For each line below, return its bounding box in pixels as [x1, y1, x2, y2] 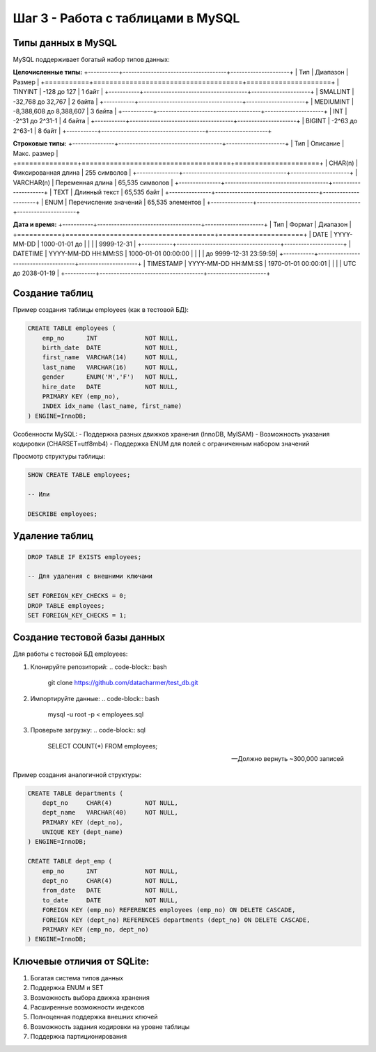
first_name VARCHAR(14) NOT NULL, [42, 354, 179, 361]
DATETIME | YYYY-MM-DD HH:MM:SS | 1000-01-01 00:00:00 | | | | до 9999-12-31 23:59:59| [13, 249, 278, 258]
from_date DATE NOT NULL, [42, 886, 179, 895]
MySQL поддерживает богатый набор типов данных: [13, 56, 170, 64]
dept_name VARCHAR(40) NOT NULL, [42, 808, 179, 817]
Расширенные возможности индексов [30, 1003, 145, 1012]
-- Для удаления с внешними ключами [27, 572, 153, 581]
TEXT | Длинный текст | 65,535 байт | [53, 188, 164, 196]
